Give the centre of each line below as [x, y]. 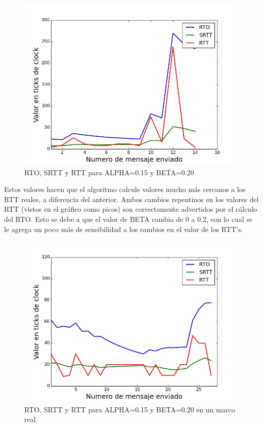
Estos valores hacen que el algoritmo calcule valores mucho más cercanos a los [125, 189]
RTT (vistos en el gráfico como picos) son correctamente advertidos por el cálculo [131, 209]
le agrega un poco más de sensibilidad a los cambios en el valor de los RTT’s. [124, 229]
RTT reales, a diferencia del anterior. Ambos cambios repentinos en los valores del [131, 199]
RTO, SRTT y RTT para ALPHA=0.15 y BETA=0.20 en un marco [130, 409]
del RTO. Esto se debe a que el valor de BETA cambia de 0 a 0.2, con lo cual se [128, 219]
